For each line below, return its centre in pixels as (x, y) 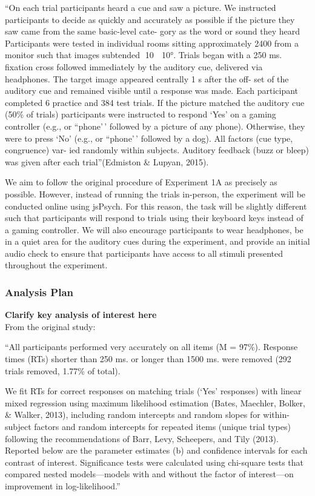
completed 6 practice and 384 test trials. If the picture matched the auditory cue (155, 102)
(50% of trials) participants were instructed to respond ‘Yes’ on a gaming (141, 114)
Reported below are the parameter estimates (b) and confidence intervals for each (156, 450)
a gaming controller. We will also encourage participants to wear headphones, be (154, 229)
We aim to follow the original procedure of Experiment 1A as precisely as (141, 182)
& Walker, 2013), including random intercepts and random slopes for (133, 415)
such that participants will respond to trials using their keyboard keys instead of (154, 218)
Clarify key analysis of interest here (81, 315)
